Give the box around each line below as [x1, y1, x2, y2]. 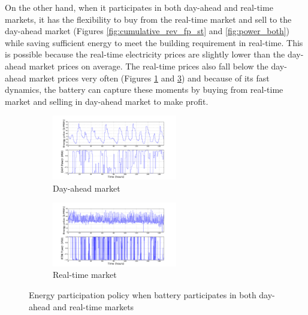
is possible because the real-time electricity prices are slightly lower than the [5, 48, 285, 60]
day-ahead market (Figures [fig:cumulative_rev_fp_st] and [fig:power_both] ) [5, 25, 290, 37]
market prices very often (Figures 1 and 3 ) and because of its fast [29, 71, 270, 84]
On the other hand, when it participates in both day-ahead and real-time [5, 1, 273, 13]
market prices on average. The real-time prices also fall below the [29, 59, 268, 72]
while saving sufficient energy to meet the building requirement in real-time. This [5, 36, 303, 49]
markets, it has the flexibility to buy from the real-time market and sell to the [5, 13, 292, 25]
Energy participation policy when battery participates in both [29, 288, 256, 301]
